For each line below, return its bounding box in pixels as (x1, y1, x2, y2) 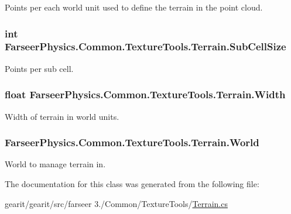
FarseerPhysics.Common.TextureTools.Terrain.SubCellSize (5, 39, 286, 54)
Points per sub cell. (5, 62, 74, 74)
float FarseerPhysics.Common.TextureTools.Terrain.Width (5, 87, 286, 102)
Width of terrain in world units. (5, 110, 119, 122)
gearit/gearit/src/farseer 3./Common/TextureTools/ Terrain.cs (5, 197, 228, 209)
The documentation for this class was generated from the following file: (5, 177, 259, 189)
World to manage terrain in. (5, 158, 106, 170)
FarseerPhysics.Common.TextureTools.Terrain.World (5, 135, 259, 150)
